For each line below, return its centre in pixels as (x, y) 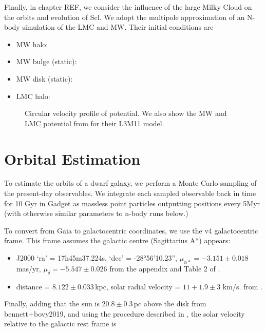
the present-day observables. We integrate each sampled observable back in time (130, 193)
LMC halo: (33, 96)
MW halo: (32, 44)
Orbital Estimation (72, 158)
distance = (33, 286)
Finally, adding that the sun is (52, 304)
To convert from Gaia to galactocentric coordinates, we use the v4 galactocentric (131, 230)
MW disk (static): (44, 78)
